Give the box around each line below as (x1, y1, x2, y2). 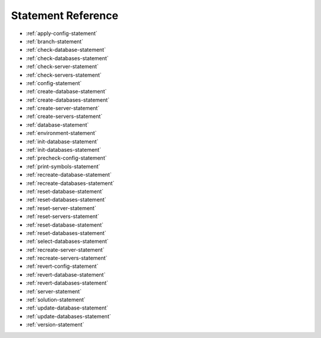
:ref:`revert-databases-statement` (26, 280, 109, 287)
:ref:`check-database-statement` (26, 46, 106, 54)
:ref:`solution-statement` (26, 296, 86, 303)
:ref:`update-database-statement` (26, 304, 109, 312)
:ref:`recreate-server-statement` (26, 246, 105, 253)
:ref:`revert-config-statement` (26, 262, 99, 270)
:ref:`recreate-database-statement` (26, 171, 112, 179)
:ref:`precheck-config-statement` (26, 155, 107, 162)
